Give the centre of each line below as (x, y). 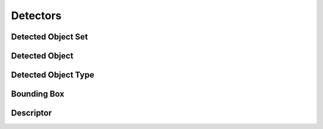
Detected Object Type (53, 75)
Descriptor (31, 113)
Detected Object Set (49, 37)
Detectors (36, 16)
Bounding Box (38, 94)
